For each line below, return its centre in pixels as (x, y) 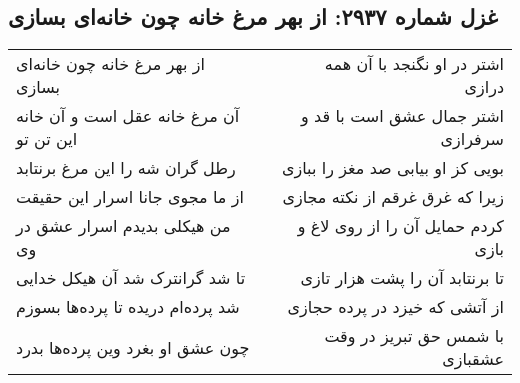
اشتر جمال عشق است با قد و (402, 116)
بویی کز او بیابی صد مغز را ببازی (392, 168)
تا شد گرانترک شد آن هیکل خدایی (131, 278)
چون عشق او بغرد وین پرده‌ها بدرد (133, 347)
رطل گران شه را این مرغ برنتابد (126, 168)
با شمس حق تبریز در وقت (414, 336)
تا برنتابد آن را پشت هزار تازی (402, 278)
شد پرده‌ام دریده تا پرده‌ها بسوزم (128, 307)
